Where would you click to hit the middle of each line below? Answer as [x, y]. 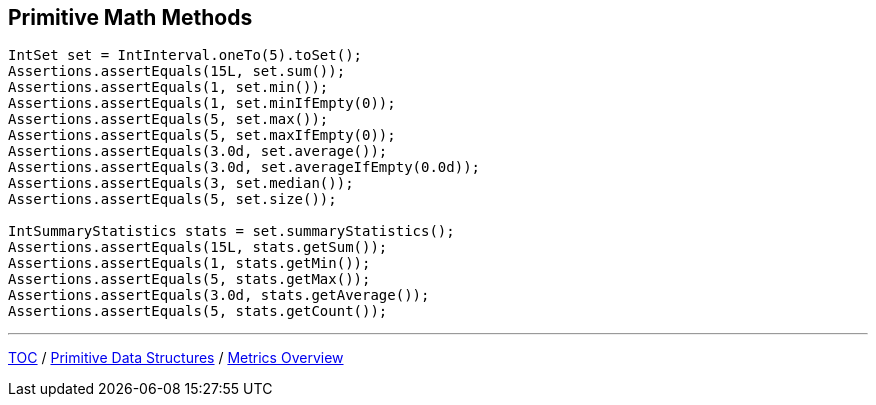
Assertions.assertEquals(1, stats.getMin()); [189, 263]
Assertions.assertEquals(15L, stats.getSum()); [198, 247]
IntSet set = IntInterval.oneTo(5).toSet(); [185, 55]
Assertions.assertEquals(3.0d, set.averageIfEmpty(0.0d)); [244, 167]
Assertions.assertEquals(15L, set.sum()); [177, 71]
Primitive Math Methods [130, 17]
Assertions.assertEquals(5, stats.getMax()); [189, 279]
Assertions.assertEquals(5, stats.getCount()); [198, 311]
